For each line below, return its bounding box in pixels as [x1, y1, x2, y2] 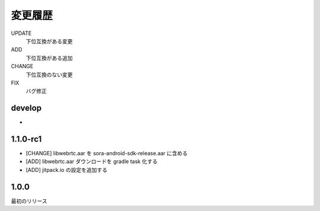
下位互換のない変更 [25, 71, 73, 78]
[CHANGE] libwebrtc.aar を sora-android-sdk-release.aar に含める [25, 150, 188, 157]
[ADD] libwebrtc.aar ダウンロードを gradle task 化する [25, 158, 158, 165]
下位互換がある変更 [25, 37, 73, 44]
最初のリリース [11, 197, 47, 204]
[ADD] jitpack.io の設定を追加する [25, 166, 108, 173]
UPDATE [11, 30, 32, 37]
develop [11, 103, 41, 113]
